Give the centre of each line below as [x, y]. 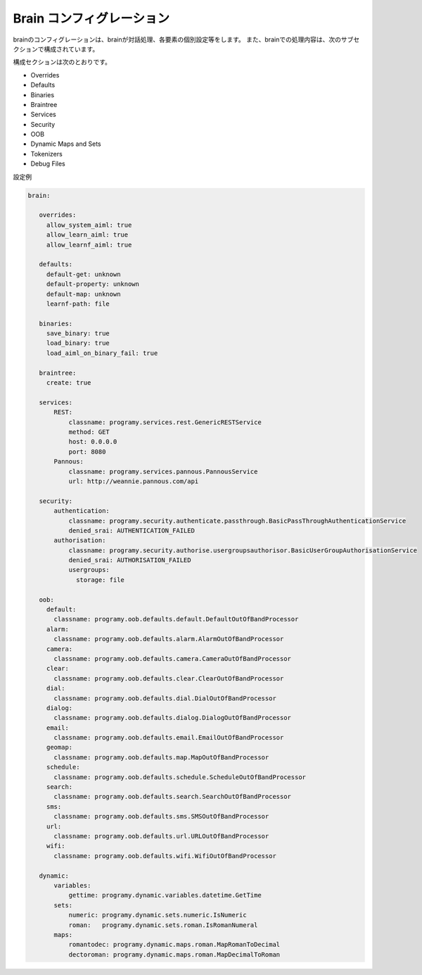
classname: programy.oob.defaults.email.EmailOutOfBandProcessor [169, 738]
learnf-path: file [78, 304]
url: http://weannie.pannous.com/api [134, 481]
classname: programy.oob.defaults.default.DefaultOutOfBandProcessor [176, 619]
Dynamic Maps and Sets [66, 144]
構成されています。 [71, 49]
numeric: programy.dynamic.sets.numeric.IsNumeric [158, 915]
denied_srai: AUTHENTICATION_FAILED [132, 530]
